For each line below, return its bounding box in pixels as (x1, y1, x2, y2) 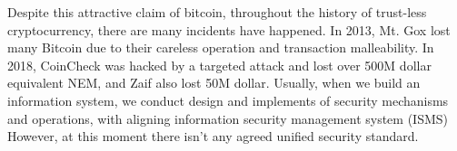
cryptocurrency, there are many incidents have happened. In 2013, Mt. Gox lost (7, 20, 451, 39)
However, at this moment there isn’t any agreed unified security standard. (7, 127, 419, 146)
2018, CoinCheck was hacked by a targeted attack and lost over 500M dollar (7, 55, 432, 74)
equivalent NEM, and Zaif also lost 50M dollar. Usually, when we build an (7, 73, 421, 92)
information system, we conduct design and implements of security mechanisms (7, 90, 449, 109)
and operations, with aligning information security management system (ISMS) (7, 109, 449, 127)
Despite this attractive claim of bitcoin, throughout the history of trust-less (7, 3, 427, 21)
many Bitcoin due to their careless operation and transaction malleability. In (7, 38, 434, 57)
